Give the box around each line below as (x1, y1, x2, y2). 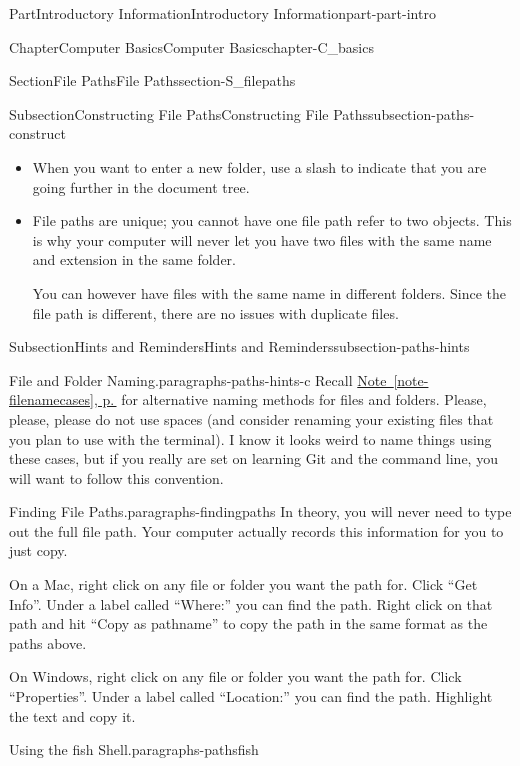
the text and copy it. (9, 705, 136, 726)
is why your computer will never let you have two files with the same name (32, 229, 492, 250)
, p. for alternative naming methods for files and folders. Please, (93, 389, 487, 410)
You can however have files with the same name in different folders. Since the (32, 282, 506, 303)
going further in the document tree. (32, 176, 250, 197)
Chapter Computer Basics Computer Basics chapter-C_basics (9, 36, 374, 57)
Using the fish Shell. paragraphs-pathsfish (9, 739, 259, 760)
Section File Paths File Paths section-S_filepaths (9, 70, 296, 91)
